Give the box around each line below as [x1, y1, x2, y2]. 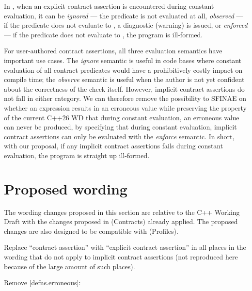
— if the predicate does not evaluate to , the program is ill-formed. [4, 29, 203, 39]
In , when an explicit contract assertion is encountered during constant [4, 1, 214, 11]
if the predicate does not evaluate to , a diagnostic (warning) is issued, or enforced [4, 20, 248, 30]
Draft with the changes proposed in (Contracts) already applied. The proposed [4, 216, 238, 226]
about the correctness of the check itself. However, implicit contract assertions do [4, 83, 245, 94]
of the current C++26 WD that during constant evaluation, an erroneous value [4, 112, 239, 122]
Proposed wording [4, 178, 127, 198]
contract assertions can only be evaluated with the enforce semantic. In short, [4, 131, 235, 141]
